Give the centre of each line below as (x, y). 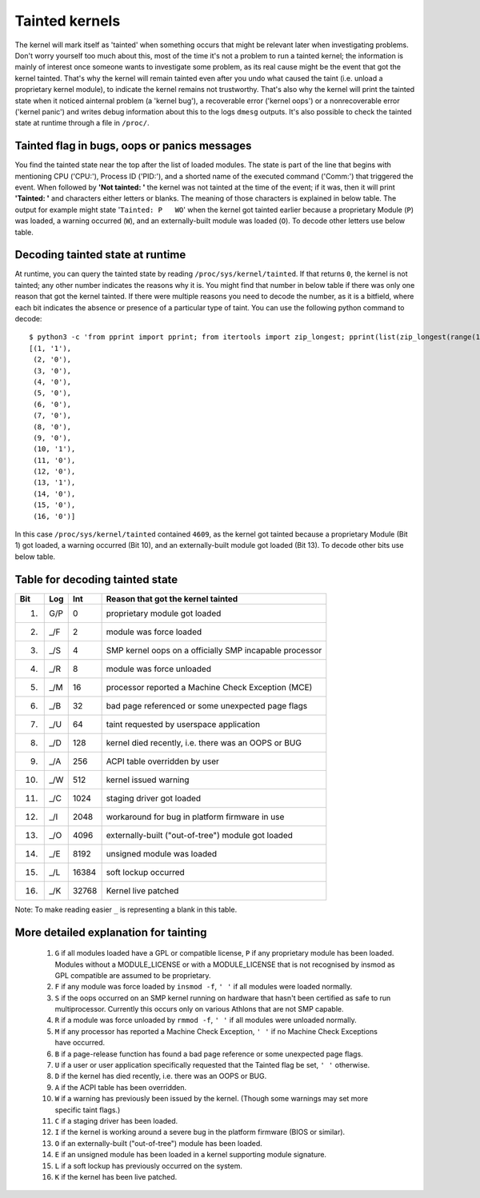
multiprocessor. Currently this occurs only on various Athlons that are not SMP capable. (199, 1009)
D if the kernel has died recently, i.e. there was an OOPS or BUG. (161, 1076)
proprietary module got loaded (164, 613)
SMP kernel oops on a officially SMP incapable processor (214, 650)
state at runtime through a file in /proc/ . (82, 123)
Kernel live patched (142, 890)
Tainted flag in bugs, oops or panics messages (133, 146)
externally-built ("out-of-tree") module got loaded (200, 835)
